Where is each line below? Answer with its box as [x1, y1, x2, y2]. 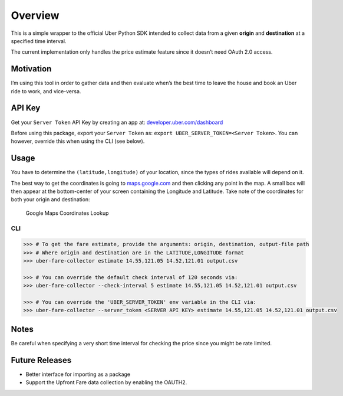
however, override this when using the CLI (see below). [11, 138, 145, 145]
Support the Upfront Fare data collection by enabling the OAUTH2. [25, 379, 187, 386]
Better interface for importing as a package [25, 371, 131, 378]
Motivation [11, 64, 52, 74]
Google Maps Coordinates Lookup [25, 210, 109, 217]
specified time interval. [11, 37, 67, 44]
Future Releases [11, 355, 72, 365]
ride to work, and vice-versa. [11, 87, 81, 94]
